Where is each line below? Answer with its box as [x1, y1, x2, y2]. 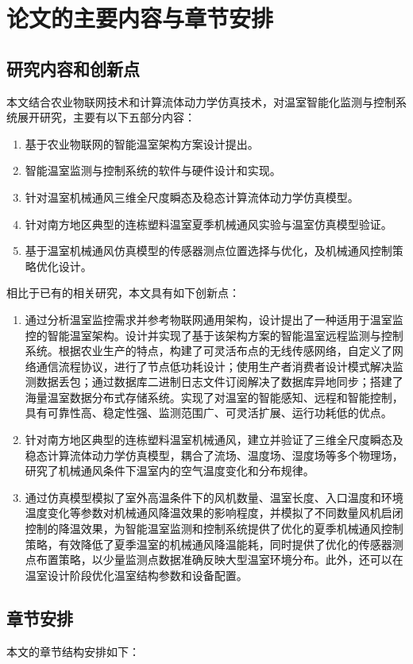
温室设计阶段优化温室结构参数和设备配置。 [25, 566, 248, 583]
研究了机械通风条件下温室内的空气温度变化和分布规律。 [25, 462, 315, 479]
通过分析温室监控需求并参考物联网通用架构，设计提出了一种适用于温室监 [25, 311, 403, 327]
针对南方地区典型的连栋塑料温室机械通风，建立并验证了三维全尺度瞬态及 [25, 431, 403, 448]
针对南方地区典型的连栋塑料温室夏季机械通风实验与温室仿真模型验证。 [25, 215, 392, 232]
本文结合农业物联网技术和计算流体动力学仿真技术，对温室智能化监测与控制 [6, 93, 396, 110]
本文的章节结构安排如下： [6, 643, 140, 659]
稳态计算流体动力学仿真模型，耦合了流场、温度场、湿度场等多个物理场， [25, 446, 403, 463]
